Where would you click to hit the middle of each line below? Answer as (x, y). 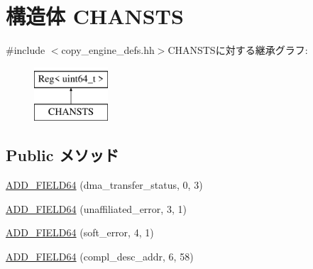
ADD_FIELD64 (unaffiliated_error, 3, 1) (96, 208)
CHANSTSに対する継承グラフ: (238, 50)
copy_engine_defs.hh (108, 50)
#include (26, 50)
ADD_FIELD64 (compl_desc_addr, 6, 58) (100, 256)
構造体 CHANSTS (95, 16)
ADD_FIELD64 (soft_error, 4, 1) (80, 232)
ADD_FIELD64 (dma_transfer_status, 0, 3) (104, 185)
